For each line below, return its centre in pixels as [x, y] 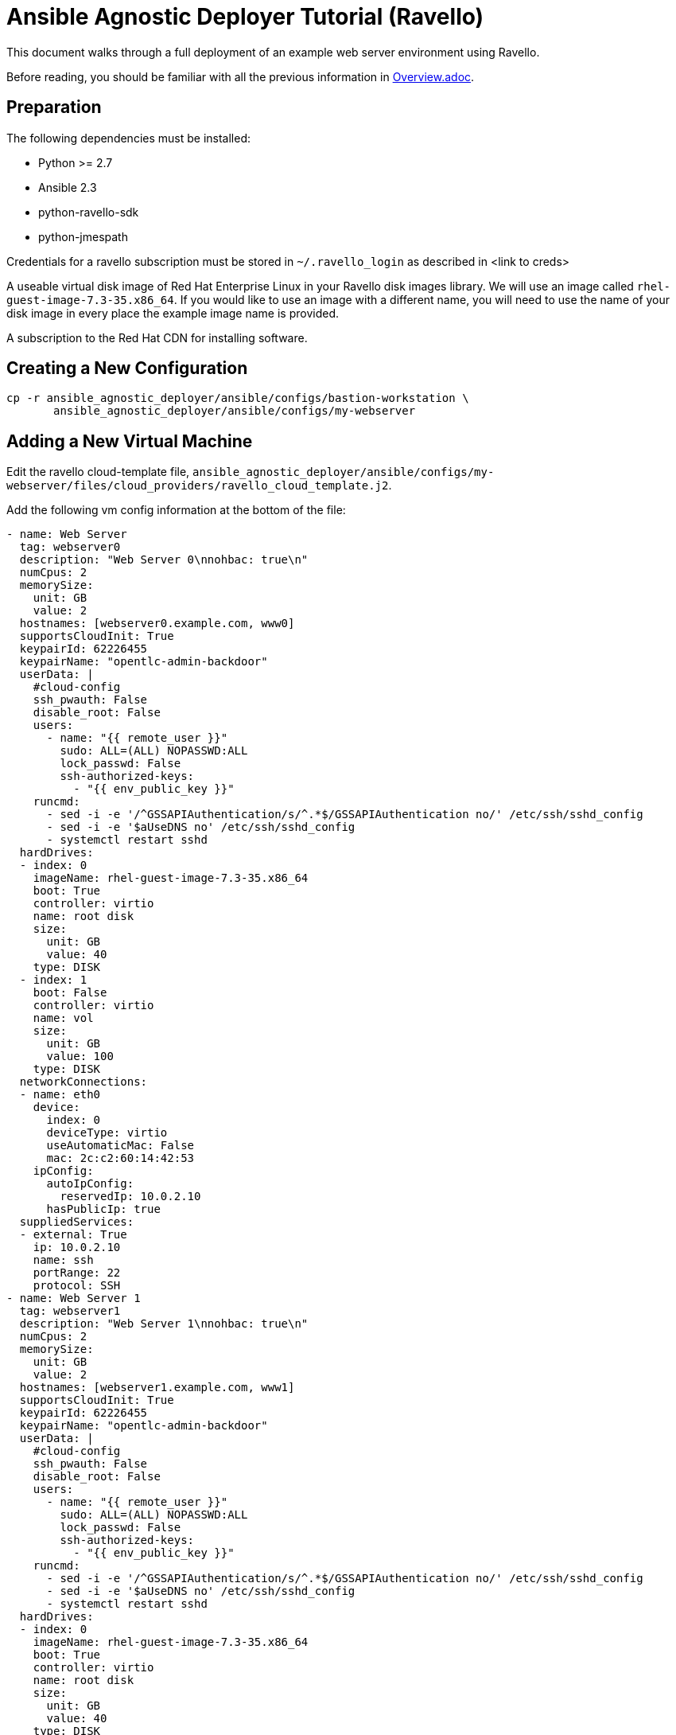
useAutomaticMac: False [120, 1146]
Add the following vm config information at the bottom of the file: [176, 510]
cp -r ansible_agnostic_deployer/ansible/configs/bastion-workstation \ [238, 398]
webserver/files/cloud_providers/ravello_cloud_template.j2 [198, 486]
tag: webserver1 [70, 1311]
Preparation [54, 107]
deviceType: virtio [107, 1133]
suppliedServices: [77, 1222]
